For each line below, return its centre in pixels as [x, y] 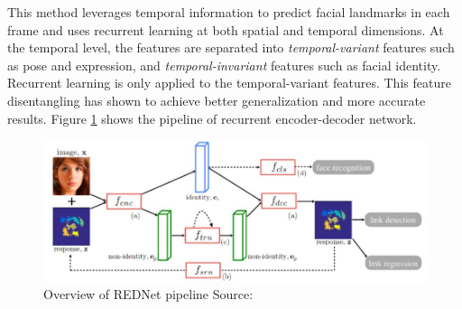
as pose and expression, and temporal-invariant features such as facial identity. [224, 65]
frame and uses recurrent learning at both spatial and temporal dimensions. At [226, 29]
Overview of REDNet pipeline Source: [148, 294]
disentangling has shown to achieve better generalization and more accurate [217, 100]
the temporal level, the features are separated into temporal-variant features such [231, 47]
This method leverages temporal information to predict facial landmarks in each [229, 12]
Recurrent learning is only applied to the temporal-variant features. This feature [229, 83]
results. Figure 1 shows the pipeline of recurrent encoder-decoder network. [212, 118]
